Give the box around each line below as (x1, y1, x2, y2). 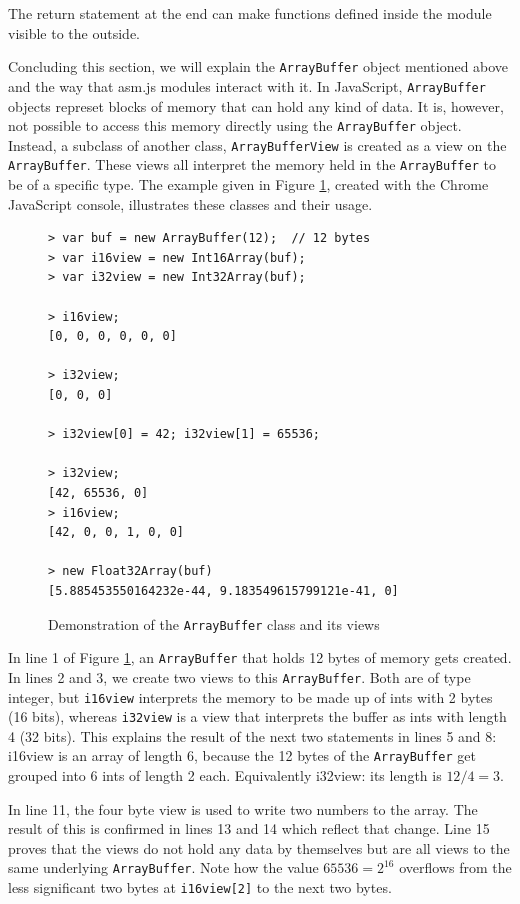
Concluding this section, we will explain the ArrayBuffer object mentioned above (8, 56, 509, 77)
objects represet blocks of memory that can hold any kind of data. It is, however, (8, 95, 504, 116)
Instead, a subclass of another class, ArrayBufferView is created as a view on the (8, 134, 507, 155)
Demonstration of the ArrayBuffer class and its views (48, 613, 380, 634)
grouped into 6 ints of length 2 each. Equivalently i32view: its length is (8, 765, 442, 786)
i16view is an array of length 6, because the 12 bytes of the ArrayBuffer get (8, 745, 476, 766)
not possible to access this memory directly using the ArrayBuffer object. (8, 115, 462, 136)
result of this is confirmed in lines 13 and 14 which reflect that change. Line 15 (8, 818, 490, 839)
